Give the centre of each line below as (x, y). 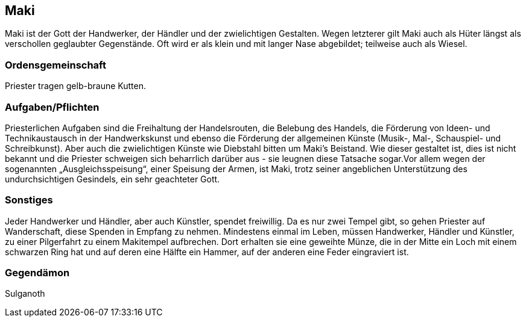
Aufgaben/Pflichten (52, 107)
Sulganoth (25, 294)
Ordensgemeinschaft (55, 65)
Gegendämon (37, 273)
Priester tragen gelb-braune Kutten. (75, 86)
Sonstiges (29, 200)
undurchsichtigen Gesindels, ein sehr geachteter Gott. (112, 179)
